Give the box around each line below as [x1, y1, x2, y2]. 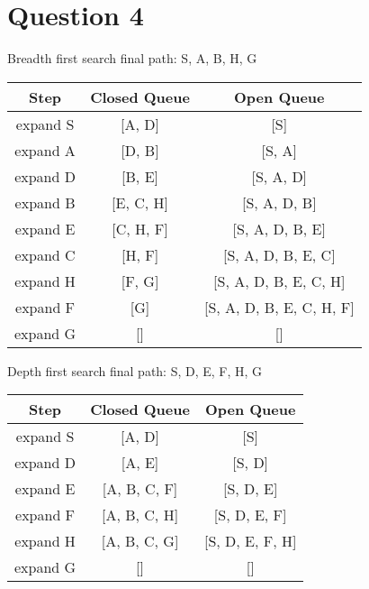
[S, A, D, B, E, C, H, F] [203, 296, 355, 318]
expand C [14, 244, 76, 265]
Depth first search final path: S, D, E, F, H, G [7, 361, 263, 380]
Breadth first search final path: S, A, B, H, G [7, 49, 257, 68]
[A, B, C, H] [101, 504, 179, 526]
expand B [14, 191, 76, 213]
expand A [14, 139, 76, 161]
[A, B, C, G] [101, 530, 179, 552]
